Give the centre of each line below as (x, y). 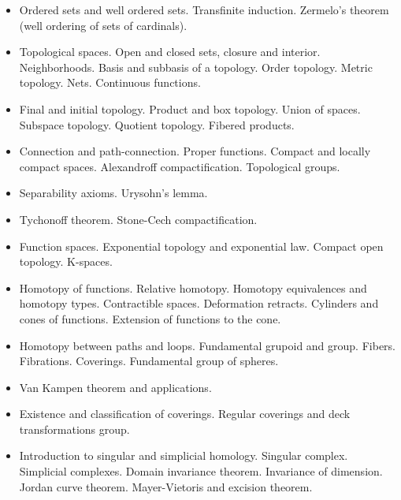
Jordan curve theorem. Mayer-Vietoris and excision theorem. (166, 486)
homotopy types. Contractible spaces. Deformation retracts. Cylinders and (199, 303)
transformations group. (74, 429)
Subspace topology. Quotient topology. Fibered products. (157, 124)
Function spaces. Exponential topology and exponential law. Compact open (201, 246)
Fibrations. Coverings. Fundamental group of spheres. (149, 361)
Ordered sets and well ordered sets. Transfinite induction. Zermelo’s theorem (204, 9)
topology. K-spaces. (66, 261)
